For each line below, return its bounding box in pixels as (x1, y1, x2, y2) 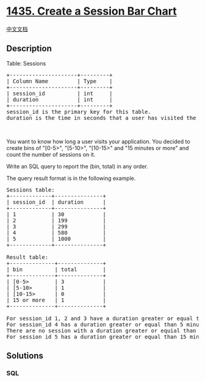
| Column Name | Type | (6, 78, 113, 84)
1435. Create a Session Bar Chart (6, 4, 177, 18)
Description (6, 43, 52, 54)
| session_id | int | (6, 90, 113, 97)
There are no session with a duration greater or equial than (6, 327, 196, 334)
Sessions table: (6, 186, 55, 193)
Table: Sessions (6, 59, 46, 67)
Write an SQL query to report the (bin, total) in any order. (6, 162, 148, 170)
